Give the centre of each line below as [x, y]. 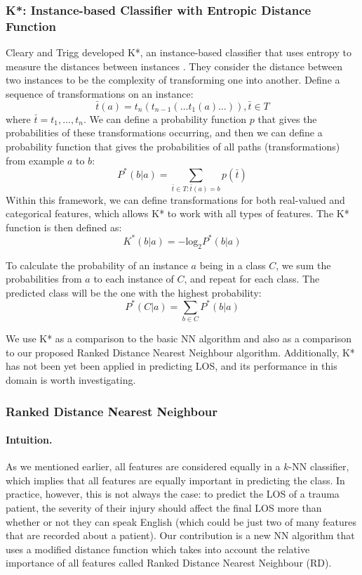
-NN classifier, [319, 466]
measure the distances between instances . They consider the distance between [174, 66]
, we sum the [303, 265]
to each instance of [134, 279]
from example [35, 160]
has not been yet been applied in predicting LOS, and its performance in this [172, 366]
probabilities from [44, 279]
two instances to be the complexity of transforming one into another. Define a [173, 80]
